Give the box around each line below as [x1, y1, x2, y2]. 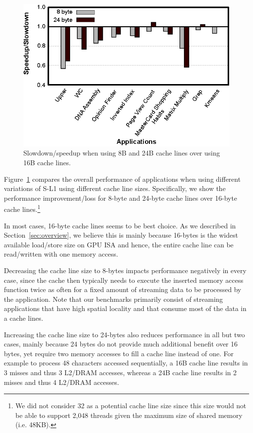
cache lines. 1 [4, 203, 40, 214]
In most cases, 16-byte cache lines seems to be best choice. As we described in [4, 220, 236, 230]
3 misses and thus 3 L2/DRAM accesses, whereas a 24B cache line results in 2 [4, 367, 237, 377]
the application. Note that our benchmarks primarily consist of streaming [4, 294, 223, 304]
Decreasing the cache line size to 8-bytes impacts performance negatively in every [4, 265, 247, 276]
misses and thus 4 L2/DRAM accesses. [4, 377, 119, 387]
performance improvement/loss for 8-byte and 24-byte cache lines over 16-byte [4, 192, 237, 203]
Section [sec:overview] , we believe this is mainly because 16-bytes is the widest [4, 230, 238, 240]
